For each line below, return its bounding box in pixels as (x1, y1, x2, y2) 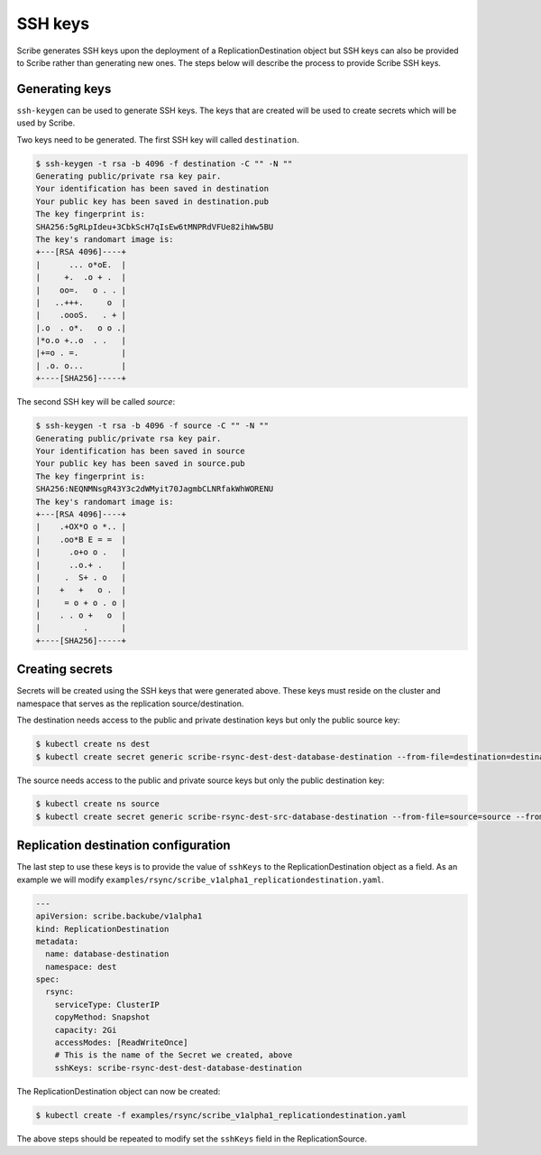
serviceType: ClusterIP (54, 999, 160, 1010)
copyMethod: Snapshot (54, 1012, 151, 1022)
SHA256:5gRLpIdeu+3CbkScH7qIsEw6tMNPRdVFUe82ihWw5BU (35, 221, 274, 232)
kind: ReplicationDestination (35, 924, 170, 934)
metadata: (35, 936, 79, 946)
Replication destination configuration (16, 838, 231, 853)
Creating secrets (16, 662, 113, 677)
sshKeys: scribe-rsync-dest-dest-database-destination (54, 1062, 302, 1073)
